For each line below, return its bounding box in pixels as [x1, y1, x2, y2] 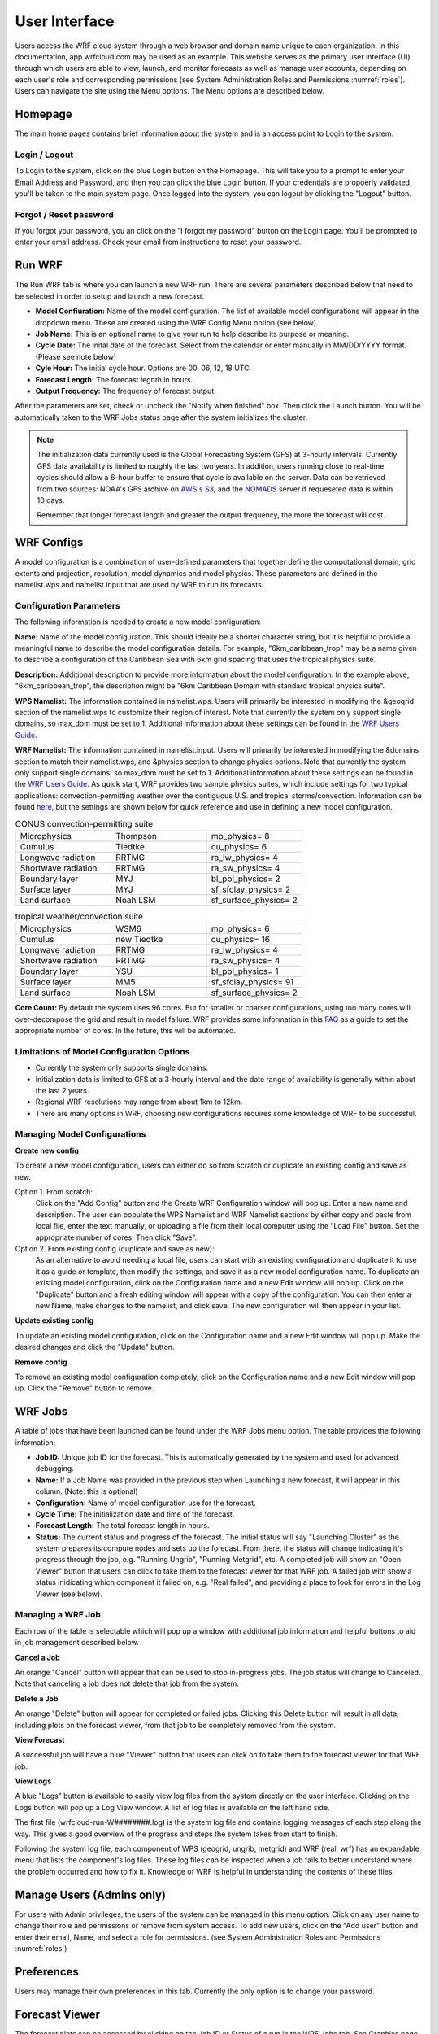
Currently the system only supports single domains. [35, 1063, 209, 1073]
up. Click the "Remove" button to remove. [15, 1383, 154, 1393]
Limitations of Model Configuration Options [15, 1045, 190, 1057]
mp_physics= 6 [211, 923, 270, 935]
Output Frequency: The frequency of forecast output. [35, 386, 217, 395]
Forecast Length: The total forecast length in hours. [35, 1521, 211, 1530]
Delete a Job [15, 1693, 59, 1704]
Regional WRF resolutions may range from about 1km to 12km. [35, 1097, 243, 1106]
